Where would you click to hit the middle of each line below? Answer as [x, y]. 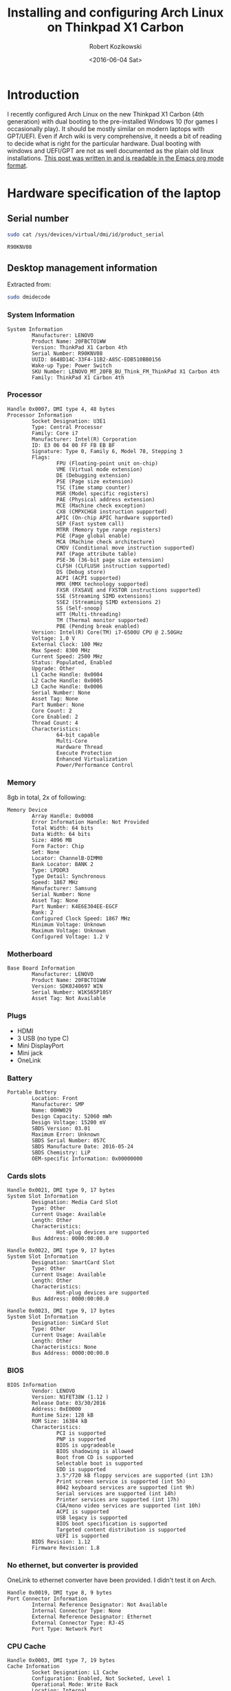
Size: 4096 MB [52, 840]
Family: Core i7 [55, 433]
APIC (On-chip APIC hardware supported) [115, 518]
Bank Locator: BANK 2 [63, 864]
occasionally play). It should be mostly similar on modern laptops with [106, 128]
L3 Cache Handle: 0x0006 [67, 687]
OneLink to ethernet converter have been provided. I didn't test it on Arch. [112, 1580]
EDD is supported [81, 1469]
